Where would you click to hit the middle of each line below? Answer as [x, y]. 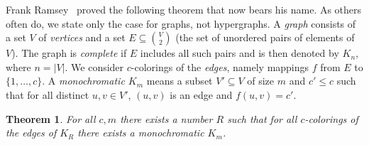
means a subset [180, 81]
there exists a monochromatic [141, 133]
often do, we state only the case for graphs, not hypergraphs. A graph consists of [181, 23]
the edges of [31, 133]
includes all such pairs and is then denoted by [239, 53]
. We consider [94, 66]
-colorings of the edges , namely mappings [220, 66]
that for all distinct [48, 94]
